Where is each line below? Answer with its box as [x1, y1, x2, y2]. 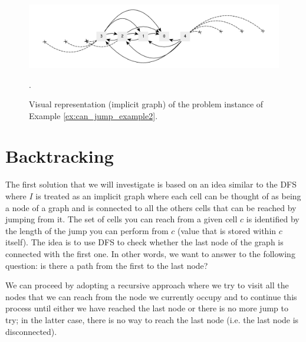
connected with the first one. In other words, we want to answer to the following [5, 247, 295, 259]
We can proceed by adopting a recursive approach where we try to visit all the [5, 279, 289, 291]
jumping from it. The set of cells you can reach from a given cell [5, 213, 238, 225]
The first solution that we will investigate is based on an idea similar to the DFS [5, 178, 297, 190]
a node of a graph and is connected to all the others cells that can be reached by [5, 201, 297, 213]
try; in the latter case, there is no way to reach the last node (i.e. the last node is [5, 313, 299, 325]
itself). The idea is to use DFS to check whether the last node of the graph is [5, 236, 284, 248]
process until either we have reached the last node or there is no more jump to [5, 302, 288, 314]
